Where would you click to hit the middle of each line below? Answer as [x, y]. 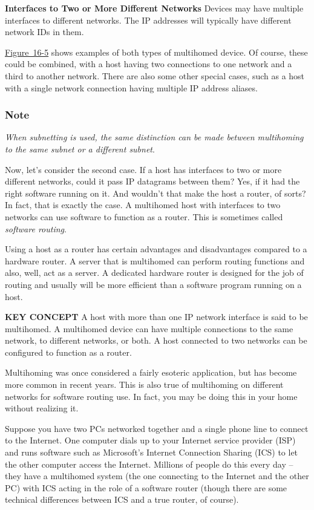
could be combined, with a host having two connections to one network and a [149, 64]
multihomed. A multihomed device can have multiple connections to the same [149, 328]
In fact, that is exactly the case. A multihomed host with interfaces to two [143, 205]
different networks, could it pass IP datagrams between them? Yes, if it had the [152, 181]
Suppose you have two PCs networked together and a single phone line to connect [157, 428]
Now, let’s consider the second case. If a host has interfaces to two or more [143, 169]
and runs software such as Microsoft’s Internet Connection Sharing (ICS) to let [152, 452]
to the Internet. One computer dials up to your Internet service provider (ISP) [150, 440]
